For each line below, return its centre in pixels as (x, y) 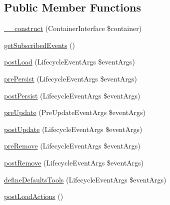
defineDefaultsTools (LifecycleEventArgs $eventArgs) (85, 179)
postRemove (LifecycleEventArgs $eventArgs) (74, 162)
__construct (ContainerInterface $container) (73, 28)
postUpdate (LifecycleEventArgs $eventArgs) (73, 129)
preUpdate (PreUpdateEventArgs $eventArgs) (75, 112)
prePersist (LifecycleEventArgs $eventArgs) (70, 78)
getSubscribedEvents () (39, 45)
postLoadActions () (34, 196)
